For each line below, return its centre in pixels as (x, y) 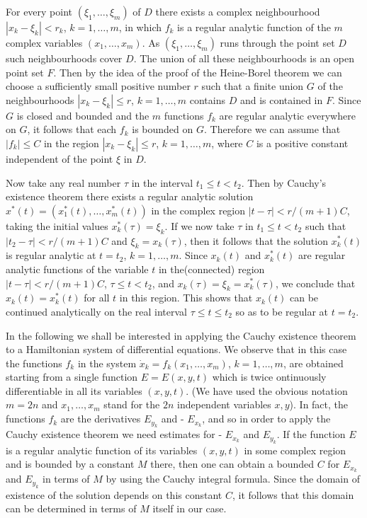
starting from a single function (72, 377)
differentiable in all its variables (74, 390)
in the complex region (198, 210)
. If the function (311, 434)
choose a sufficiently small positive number (98, 86)
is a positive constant (302, 143)
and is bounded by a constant (70, 464)
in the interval (162, 182)
